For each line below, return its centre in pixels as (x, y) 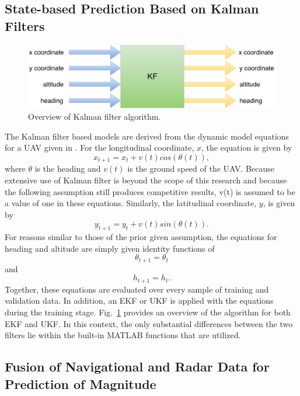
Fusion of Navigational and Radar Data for (137, 367)
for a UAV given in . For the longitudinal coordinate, (100, 147)
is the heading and (68, 169)
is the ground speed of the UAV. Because (201, 169)
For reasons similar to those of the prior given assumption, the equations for (141, 237)
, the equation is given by (247, 147)
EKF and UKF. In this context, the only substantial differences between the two (149, 323)
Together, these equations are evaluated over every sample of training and (137, 289)
